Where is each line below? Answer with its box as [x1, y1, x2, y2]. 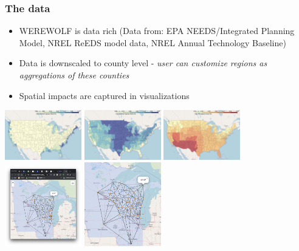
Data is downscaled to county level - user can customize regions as [19, 57, 267, 69]
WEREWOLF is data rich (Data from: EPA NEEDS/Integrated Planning [19, 24, 295, 37]
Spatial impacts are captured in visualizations [19, 89, 190, 101]
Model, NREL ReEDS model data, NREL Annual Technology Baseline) [19, 36, 286, 49]
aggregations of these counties [19, 69, 129, 81]
